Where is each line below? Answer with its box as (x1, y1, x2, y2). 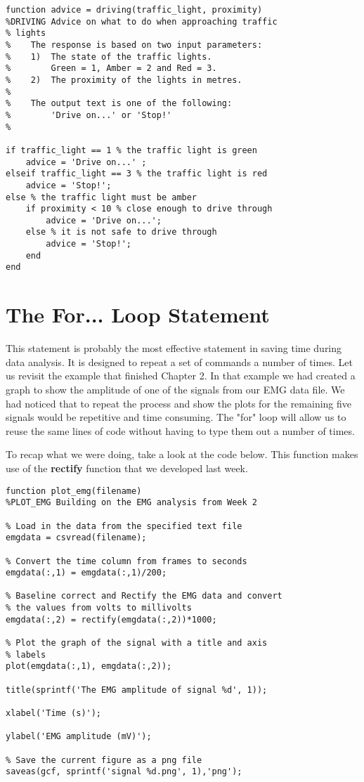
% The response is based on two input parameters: (6, 39, 263, 50)
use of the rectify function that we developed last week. (6, 460, 248, 475)
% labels (6, 649, 46, 660)
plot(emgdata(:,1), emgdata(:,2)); (6, 661, 172, 672)
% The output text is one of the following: (6, 98, 233, 109)
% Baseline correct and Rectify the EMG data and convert (6, 591, 282, 601)
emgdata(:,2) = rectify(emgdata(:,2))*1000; (6, 614, 217, 625)
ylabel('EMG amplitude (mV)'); (6, 731, 152, 742)
